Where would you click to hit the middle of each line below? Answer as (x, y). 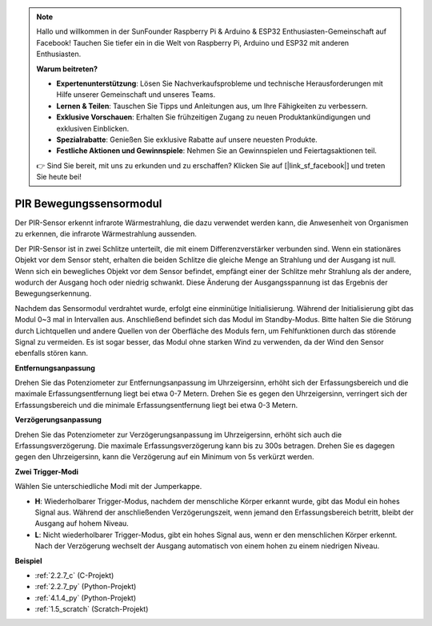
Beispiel (28, 560)
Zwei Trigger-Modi (47, 471)
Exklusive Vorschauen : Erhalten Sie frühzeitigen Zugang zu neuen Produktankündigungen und (214, 117)
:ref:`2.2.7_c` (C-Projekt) (74, 575)
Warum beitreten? (67, 69)
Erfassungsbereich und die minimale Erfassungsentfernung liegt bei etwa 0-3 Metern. (156, 405)
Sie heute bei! (59, 177)
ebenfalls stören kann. (51, 353)
